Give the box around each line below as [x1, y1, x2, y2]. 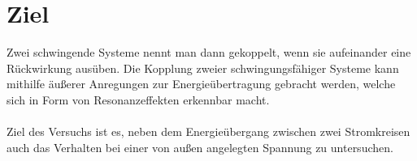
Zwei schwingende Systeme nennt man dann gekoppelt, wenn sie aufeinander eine [7, 44, 411, 61]
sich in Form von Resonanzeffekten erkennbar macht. [7, 91, 270, 108]
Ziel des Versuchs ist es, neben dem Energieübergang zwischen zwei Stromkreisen [7, 123, 410, 140]
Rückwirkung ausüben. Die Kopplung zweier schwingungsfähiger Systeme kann [7, 59, 399, 76]
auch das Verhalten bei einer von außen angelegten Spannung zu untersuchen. [7, 138, 393, 155]
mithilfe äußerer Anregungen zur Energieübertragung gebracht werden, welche [7, 75, 396, 92]
